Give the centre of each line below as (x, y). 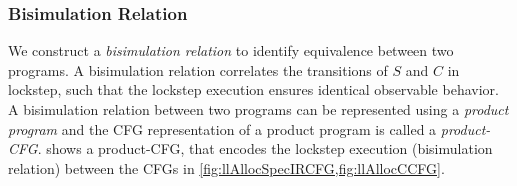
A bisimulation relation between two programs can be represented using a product (258, 109)
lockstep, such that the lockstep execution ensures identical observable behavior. (253, 89)
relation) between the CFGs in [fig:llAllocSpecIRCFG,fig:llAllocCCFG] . (226, 167)
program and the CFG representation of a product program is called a (222, 128)
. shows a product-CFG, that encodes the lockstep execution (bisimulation (265, 148)
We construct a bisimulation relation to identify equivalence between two (231, 50)
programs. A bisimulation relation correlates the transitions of (198, 69)
